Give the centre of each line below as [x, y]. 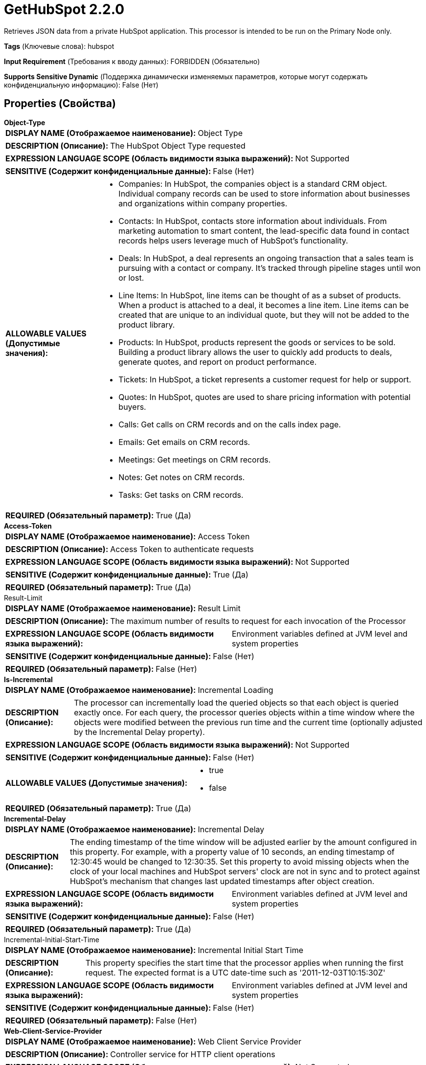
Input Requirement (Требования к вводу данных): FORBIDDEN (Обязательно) [132, 61]
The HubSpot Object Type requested [178, 145]
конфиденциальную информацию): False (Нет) [81, 85]
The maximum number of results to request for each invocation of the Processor [258, 621]
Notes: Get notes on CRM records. [182, 477]
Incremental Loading [235, 690]
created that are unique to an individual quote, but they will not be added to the [264, 315]
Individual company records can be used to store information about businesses [264, 193]
